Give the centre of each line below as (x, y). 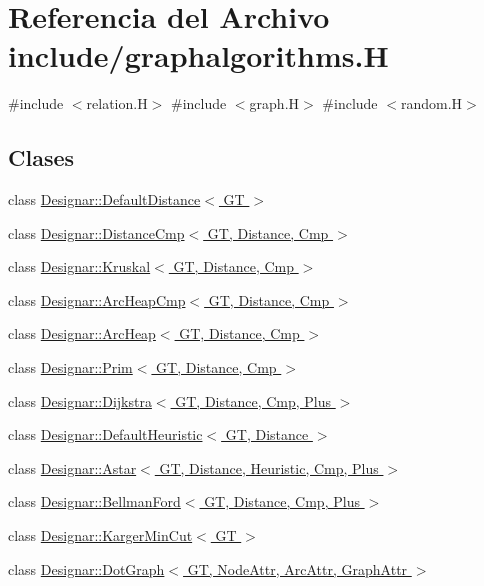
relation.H (117, 103)
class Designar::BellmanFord (94, 501)
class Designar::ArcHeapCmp (97, 299)
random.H (431, 103)
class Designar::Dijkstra (80, 400)
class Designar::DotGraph (86, 568)
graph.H (274, 103)
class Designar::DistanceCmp (96, 232)
